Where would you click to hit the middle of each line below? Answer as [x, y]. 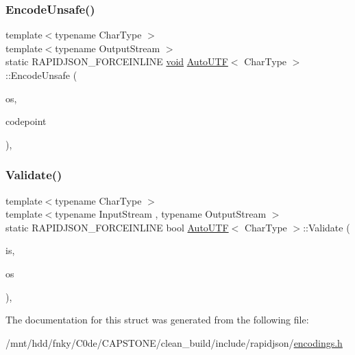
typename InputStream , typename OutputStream [161, 214]
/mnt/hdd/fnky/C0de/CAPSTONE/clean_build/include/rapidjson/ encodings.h [174, 342]
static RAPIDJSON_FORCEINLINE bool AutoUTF [117, 227]
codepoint [26, 121]
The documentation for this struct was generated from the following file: [157, 320]
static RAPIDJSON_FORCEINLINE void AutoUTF [117, 61]
